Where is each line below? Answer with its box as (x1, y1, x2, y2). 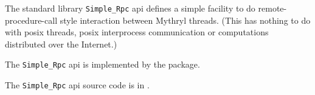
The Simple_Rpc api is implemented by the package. (5, 58, 200, 71)
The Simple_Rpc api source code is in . (5, 79, 150, 91)
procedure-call (5, 13, 58, 26)
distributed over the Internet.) (5, 37, 117, 50)
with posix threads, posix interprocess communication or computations (5, 26, 269, 38)
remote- (258, 2, 287, 14)
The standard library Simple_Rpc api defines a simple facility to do (5, 2, 255, 14)
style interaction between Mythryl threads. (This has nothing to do (60, 13, 311, 26)
